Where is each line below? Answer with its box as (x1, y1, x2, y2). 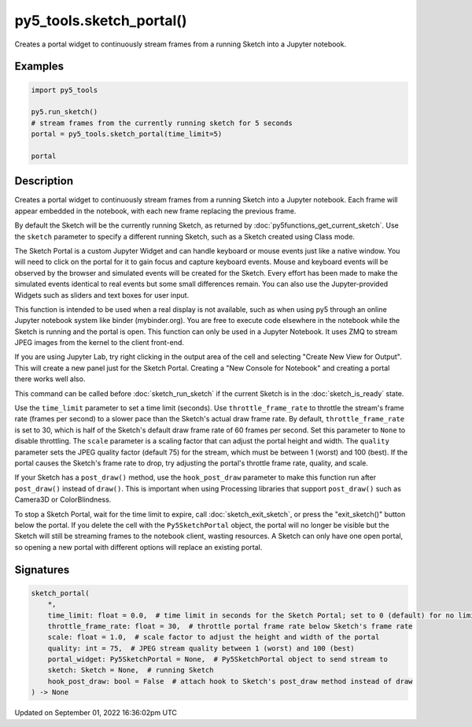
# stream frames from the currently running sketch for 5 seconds (31, 118, 293, 128)
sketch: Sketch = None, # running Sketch (47, 666, 214, 675)
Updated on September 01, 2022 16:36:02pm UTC (14, 708, 177, 718)
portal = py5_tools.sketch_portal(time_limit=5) (31, 130, 223, 139)
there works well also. (14, 374, 86, 384)
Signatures (14, 563, 70, 577)
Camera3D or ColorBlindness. (14, 495, 112, 504)
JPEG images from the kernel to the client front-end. (14, 338, 185, 347)
